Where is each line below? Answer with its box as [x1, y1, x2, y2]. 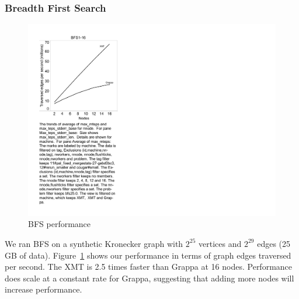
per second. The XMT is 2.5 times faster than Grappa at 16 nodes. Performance [5, 260, 293, 273]
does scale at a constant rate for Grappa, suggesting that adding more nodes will [5, 271, 294, 284]
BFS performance [28, 218, 91, 230]
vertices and [199, 237, 242, 249]
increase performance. [5, 283, 82, 295]
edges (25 [257, 237, 291, 249]
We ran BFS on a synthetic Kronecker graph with [5, 237, 183, 249]
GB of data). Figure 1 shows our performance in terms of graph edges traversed [5, 249, 291, 261]
